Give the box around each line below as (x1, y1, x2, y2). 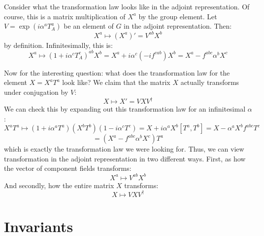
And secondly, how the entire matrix (4, 180, 114, 190)
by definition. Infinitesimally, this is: (4, 39, 113, 50)
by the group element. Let (138, 11, 217, 21)
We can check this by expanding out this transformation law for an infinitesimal (4, 104, 246, 114)
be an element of (64, 21, 114, 31)
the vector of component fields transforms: (4, 163, 132, 173)
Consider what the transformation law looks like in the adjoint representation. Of (4, 1, 250, 11)
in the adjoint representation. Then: (124, 21, 232, 31)
